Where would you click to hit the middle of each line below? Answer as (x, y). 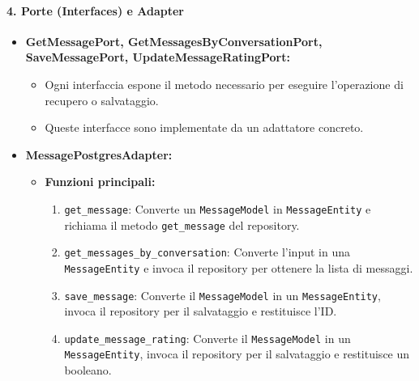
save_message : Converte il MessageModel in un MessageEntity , (222, 295)
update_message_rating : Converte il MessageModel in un (207, 338)
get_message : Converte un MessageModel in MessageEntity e (218, 208)
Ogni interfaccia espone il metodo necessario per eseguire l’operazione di (224, 84)
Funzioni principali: (100, 182)
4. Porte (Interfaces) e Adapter (95, 10)
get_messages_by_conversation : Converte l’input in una (207, 252)
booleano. (88, 370)
